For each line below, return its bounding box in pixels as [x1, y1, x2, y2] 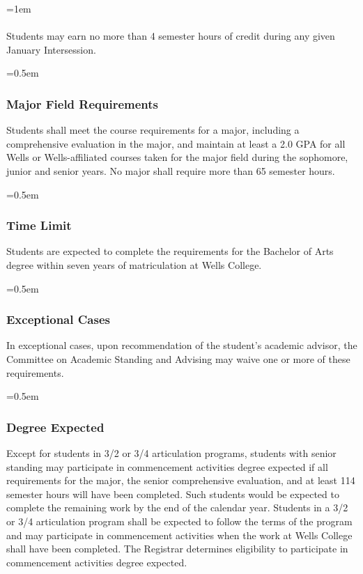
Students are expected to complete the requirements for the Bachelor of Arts [6, 244, 334, 258]
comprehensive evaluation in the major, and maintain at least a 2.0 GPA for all [6, 136, 346, 150]
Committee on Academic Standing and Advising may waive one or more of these [6, 351, 350, 366]
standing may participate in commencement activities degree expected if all [6, 459, 328, 474]
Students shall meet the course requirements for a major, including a [6, 123, 300, 137]
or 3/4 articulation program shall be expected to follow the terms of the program [6, 513, 353, 528]
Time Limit [6, 217, 72, 234]
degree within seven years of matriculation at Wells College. [6, 257, 262, 272]
